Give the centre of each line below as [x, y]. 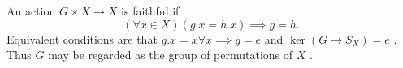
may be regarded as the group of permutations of [171, 55]
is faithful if [150, 11]
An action [31, 11]
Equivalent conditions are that [82, 38]
